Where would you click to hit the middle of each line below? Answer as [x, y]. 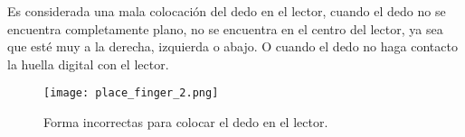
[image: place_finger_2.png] [131, 93]
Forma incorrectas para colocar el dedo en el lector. [186, 122]
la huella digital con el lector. [88, 64]
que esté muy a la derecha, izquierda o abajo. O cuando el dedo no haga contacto [232, 46]
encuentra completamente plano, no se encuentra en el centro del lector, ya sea [225, 28]
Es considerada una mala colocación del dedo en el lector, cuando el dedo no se [227, 11]
